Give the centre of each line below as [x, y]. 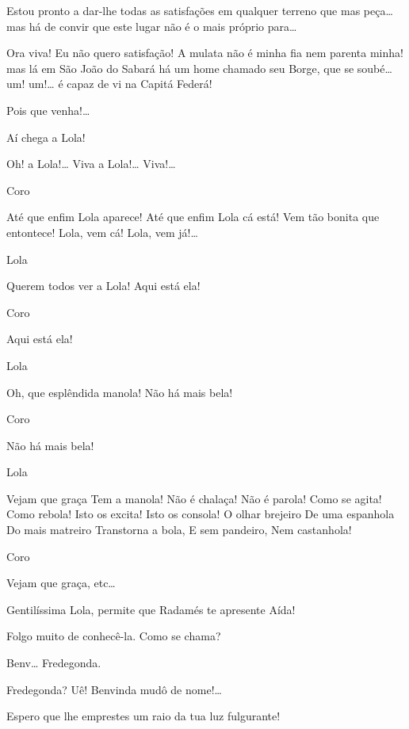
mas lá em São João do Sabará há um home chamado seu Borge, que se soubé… [199, 68]
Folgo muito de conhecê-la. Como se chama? [114, 636]
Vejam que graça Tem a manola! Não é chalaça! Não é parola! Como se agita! [194, 498]
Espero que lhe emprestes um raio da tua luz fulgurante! [143, 716]
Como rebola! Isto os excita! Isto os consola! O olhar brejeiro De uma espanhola [201, 514]
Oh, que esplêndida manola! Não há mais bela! [120, 392]
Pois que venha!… [48, 110]
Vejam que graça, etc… [61, 583]
